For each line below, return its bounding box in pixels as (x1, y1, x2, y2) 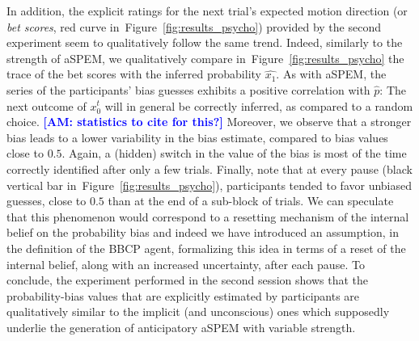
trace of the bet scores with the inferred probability (6, 65, 261, 82)
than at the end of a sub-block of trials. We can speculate (108, 192, 394, 209)
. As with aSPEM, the (276, 65, 387, 82)
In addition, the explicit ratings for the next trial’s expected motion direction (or (6, 2, 408, 19)
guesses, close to (6, 192, 87, 209)
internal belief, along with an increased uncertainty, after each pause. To (6, 255, 365, 272)
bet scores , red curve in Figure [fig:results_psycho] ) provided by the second (6, 18, 381, 35)
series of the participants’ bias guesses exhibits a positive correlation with (6, 81, 370, 98)
